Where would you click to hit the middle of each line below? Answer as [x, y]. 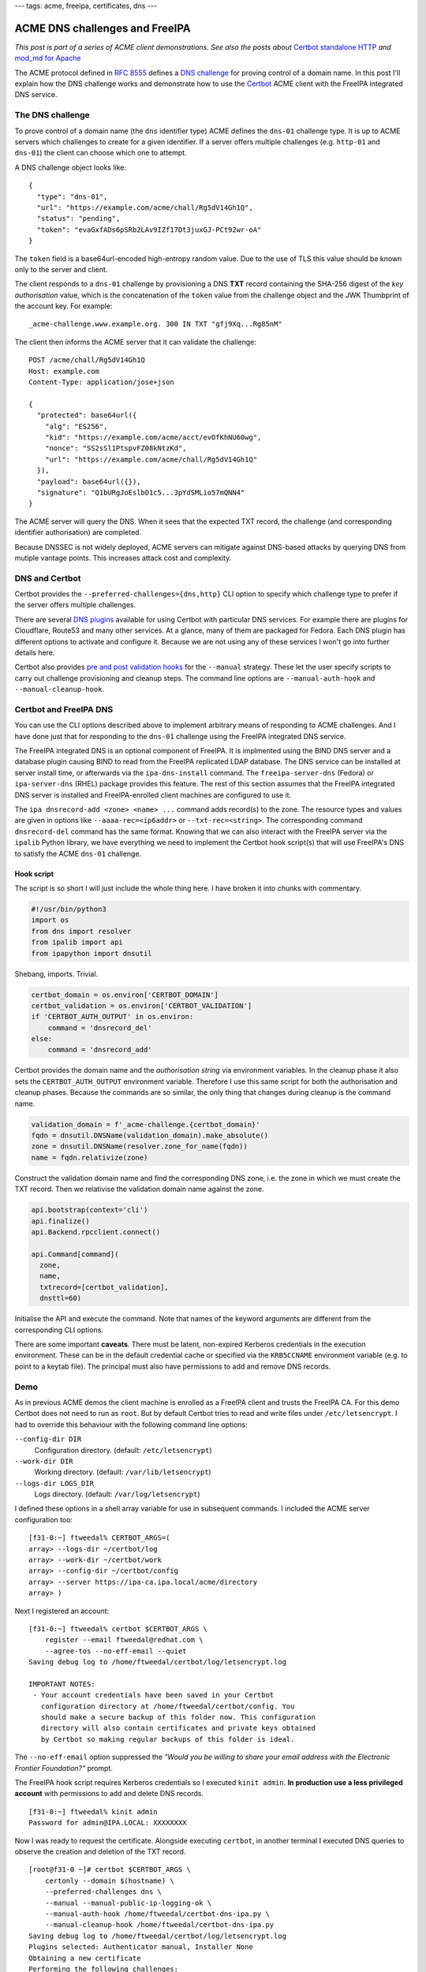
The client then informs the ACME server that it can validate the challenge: [135, 342]
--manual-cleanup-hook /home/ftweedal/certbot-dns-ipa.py [159, 1925]
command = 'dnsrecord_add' [100, 1050]
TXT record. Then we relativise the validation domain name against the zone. [139, 1189]
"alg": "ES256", [76, 426]
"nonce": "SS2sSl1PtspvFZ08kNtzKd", [116, 448]
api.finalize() [60, 1221]
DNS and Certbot [48, 578]
